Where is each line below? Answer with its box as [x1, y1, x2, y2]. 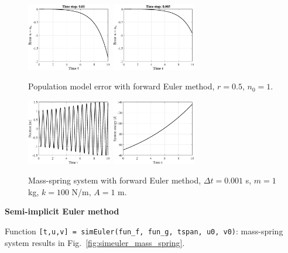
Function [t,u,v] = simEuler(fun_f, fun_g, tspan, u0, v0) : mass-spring [5, 224, 283, 237]
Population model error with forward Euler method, [28, 80, 215, 92]
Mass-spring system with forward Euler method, [28, 174, 201, 186]
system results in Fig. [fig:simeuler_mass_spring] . [5, 236, 185, 248]
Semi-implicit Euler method [5, 205, 119, 217]
